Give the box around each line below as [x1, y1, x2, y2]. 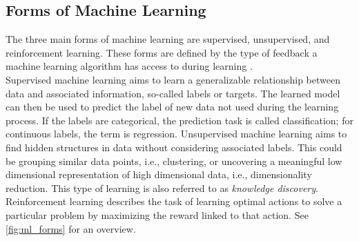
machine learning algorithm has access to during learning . [6, 59, 253, 73]
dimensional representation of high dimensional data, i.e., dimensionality [6, 167, 312, 182]
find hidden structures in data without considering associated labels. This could [6, 139, 342, 154]
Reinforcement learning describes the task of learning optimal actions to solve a [6, 194, 342, 209]
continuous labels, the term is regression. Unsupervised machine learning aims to [6, 126, 347, 141]
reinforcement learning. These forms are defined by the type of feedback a [6, 45, 318, 59]
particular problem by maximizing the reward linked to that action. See [6, 207, 309, 222]
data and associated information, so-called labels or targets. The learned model [6, 86, 340, 100]
